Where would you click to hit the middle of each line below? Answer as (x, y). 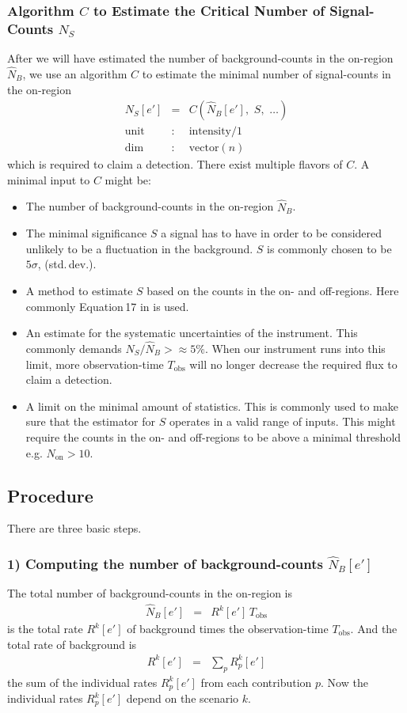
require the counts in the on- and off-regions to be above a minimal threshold (213, 436)
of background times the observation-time (228, 629)
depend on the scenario (183, 698)
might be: (128, 179)
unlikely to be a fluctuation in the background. (139, 248)
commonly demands (74, 349)
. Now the (344, 682)
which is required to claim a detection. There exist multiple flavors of (175, 164)
